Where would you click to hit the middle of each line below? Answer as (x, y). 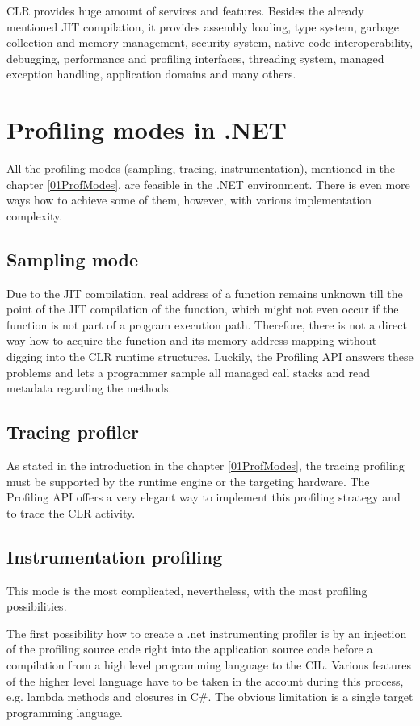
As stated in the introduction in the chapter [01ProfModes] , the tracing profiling (206, 466)
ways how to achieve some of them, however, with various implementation (189, 200)
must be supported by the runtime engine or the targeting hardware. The (188, 481)
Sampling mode (72, 259)
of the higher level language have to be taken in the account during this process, (205, 680)
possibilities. (37, 606)
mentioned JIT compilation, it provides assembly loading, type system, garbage (203, 26)
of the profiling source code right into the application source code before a (190, 649)
